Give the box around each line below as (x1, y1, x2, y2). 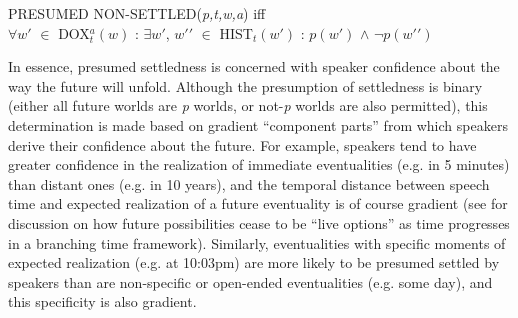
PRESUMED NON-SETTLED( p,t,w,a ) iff (8, 3, 266, 23)
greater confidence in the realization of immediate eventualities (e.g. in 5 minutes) (8, 154, 510, 175)
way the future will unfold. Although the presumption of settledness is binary (8, 75, 483, 96)
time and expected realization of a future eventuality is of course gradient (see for (8, 193, 508, 214)
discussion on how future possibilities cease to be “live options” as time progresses (8, 212, 510, 233)
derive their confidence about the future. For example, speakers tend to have (8, 134, 477, 155)
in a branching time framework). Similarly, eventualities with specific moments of (8, 232, 506, 253)
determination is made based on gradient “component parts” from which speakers (8, 114, 508, 135)
